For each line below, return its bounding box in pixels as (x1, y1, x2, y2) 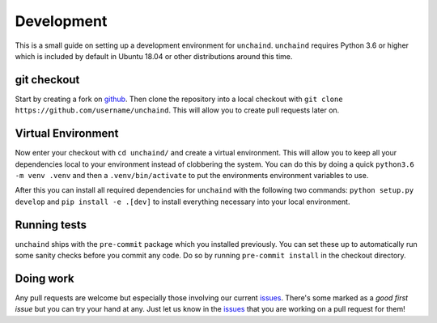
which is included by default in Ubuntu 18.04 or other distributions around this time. (15, 51, 293, 61)
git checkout (15, 73, 80, 87)
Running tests (15, 218, 87, 232)
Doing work (15, 271, 74, 285)
